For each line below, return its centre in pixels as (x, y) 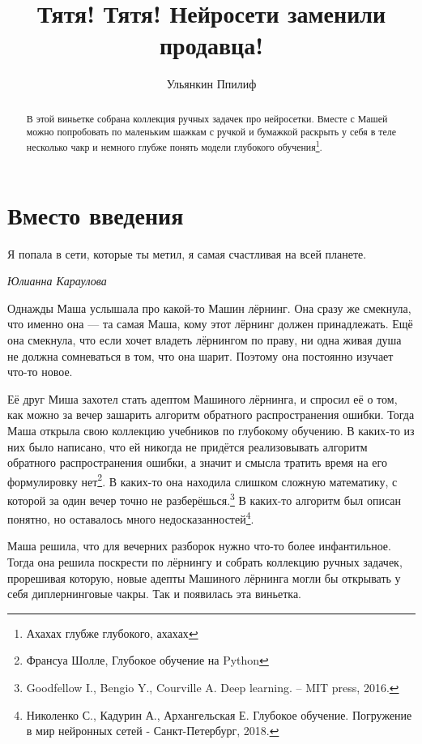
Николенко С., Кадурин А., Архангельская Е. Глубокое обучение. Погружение (219, 714)
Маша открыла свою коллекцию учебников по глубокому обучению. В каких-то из (211, 430)
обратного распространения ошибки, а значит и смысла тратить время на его (197, 462)
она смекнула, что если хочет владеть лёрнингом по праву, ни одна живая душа (205, 339)
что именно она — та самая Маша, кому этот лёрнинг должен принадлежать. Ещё (210, 324)
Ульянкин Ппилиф (211, 84)
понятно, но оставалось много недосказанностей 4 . (131, 517)
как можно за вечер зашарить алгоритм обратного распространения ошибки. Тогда (211, 415)
